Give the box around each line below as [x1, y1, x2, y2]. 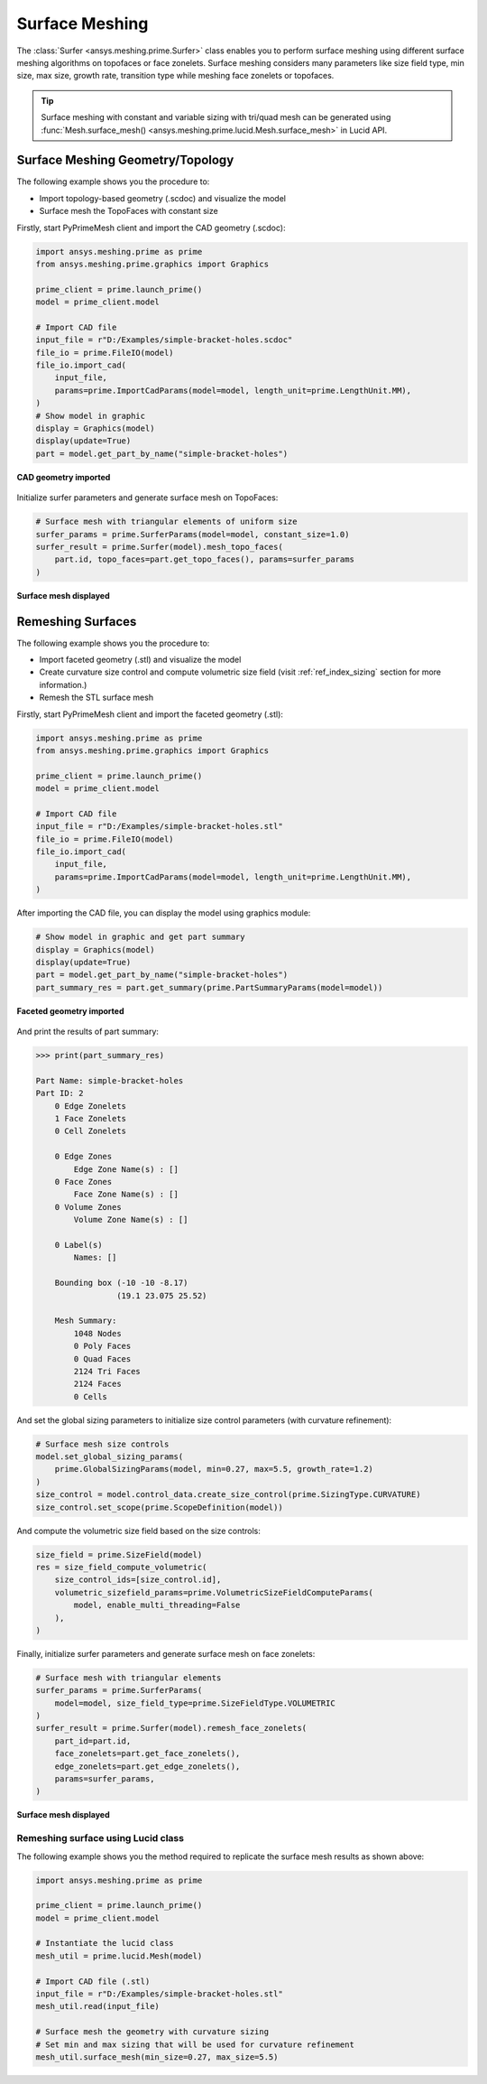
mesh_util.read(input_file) [35, 2001, 160, 2012]
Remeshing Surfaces [16, 614, 137, 629]
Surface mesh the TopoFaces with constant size [39, 206, 218, 217]
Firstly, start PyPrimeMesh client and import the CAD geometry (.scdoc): [16, 222, 286, 233]
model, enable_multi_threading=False [73, 1600, 241, 1611]
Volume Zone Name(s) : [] [73, 1214, 188, 1225]
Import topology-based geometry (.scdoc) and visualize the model [39, 192, 286, 203]
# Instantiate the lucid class [35, 1938, 175, 1949]
